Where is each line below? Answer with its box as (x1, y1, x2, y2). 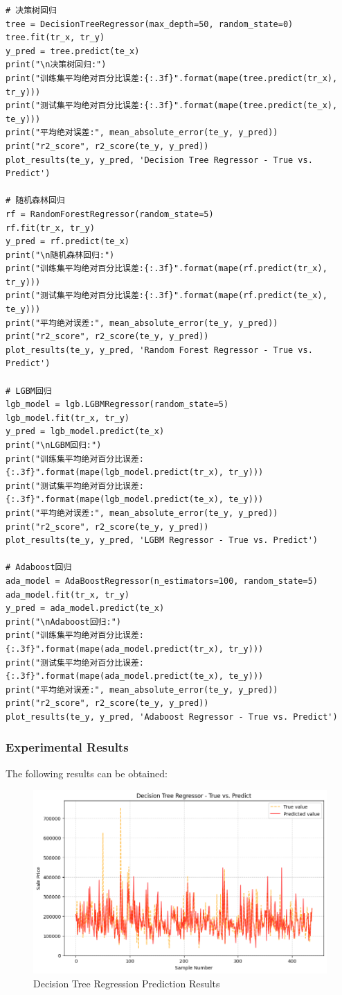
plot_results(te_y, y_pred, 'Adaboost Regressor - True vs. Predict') (6, 711, 338, 722)
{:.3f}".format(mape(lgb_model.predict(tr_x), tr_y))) (6, 467, 264, 478)
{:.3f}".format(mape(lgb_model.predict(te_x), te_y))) (6, 494, 264, 505)
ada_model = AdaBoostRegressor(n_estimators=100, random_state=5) (6, 576, 318, 586)
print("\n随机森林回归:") (6, 250, 115, 260)
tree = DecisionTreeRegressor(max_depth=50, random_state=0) (6, 19, 294, 29)
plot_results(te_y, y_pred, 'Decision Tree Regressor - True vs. (6, 155, 313, 165)
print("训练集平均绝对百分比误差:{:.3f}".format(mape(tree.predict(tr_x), (6, 73, 338, 83)
